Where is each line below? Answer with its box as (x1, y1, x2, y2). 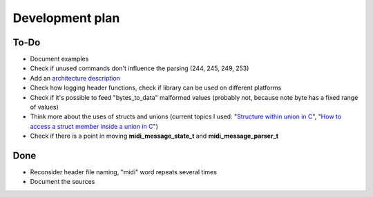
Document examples (30, 55, 89, 63)
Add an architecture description (30, 74, 121, 82)
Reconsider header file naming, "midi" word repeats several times (30, 168, 218, 176)
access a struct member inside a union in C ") (30, 122, 159, 130)
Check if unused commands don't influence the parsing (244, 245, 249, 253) (30, 64, 249, 72)
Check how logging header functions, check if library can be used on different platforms (30, 83, 282, 92)
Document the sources (30, 178, 95, 186)
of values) (30, 103, 59, 112)
